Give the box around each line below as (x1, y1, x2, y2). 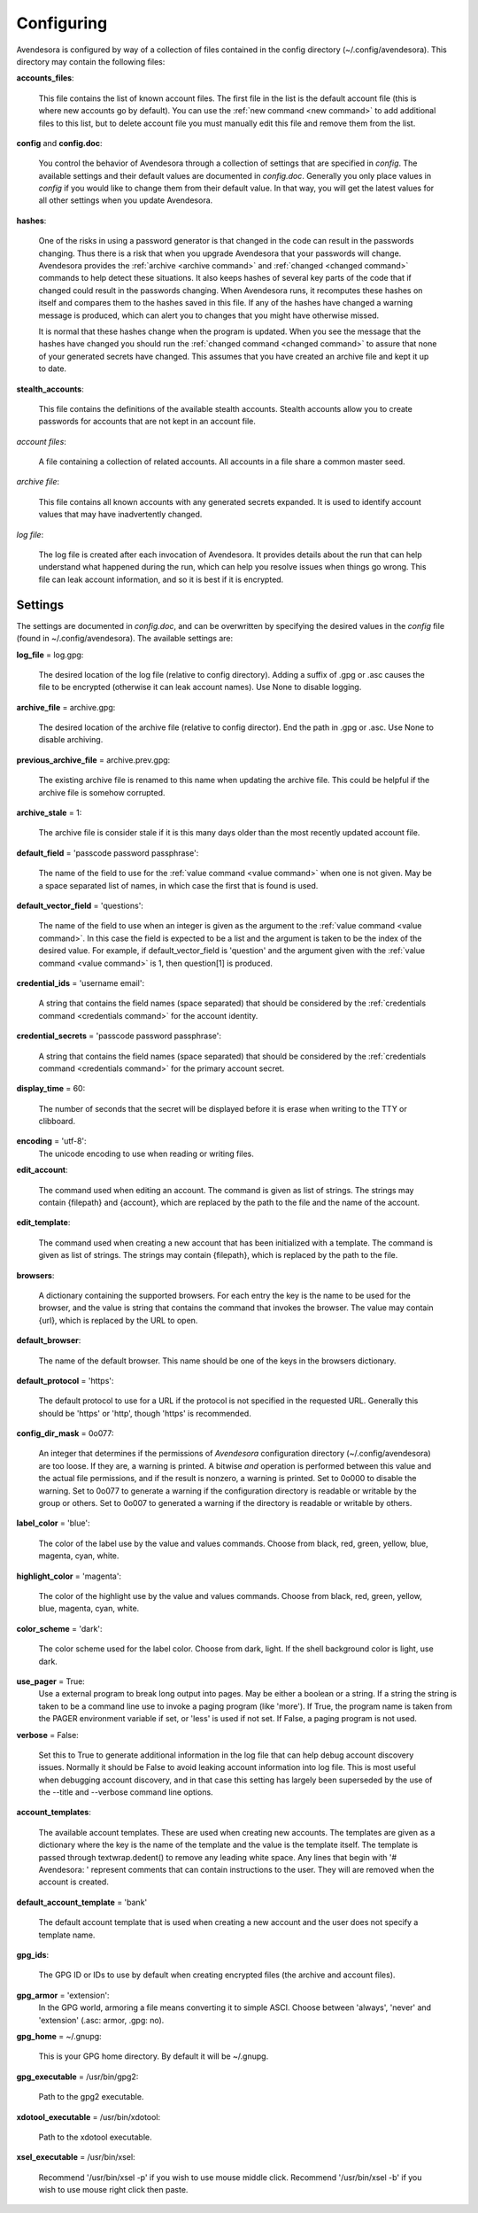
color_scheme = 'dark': (16, 1623, 103, 1634)
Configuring (16, 13, 108, 33)
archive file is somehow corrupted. (38, 787, 166, 797)
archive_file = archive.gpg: (16, 702, 116, 712)
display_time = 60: (16, 1083, 86, 1094)
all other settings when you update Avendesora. (38, 195, 213, 206)
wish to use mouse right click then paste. (38, 2185, 189, 2195)
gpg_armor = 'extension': (16, 1990, 110, 2000)
